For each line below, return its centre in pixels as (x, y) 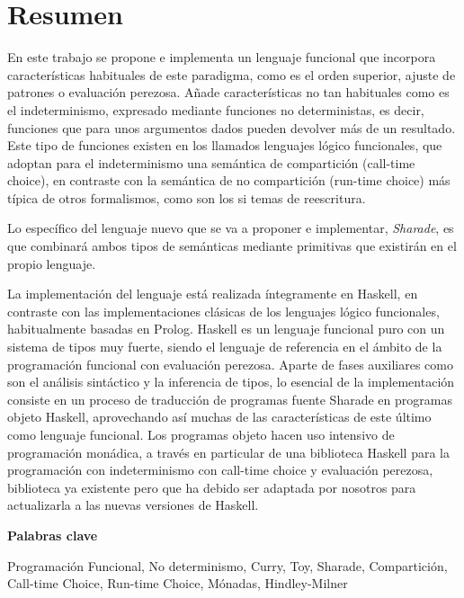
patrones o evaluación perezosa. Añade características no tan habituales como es (228, 92)
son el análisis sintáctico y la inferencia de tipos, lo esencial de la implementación (231, 382)
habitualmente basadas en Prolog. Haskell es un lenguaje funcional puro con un (226, 329)
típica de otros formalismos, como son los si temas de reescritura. (187, 197)
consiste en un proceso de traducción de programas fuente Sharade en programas (230, 399)
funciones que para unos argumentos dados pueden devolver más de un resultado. (232, 127)
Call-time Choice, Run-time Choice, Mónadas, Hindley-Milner (178, 583)
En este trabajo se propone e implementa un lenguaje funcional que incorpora (222, 57)
